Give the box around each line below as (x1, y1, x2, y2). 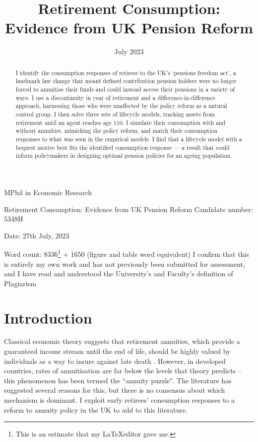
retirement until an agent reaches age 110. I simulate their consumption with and (15, 118, 226, 126)
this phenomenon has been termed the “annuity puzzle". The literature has (4, 375, 232, 385)
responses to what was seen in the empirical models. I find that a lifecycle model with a (15, 134, 242, 143)
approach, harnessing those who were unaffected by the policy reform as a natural (15, 102, 227, 110)
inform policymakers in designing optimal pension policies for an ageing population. (15, 151, 232, 160)
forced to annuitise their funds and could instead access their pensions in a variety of (15, 85, 235, 94)
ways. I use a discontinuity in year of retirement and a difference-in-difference (15, 93, 215, 102)
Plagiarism (4, 278, 36, 288)
